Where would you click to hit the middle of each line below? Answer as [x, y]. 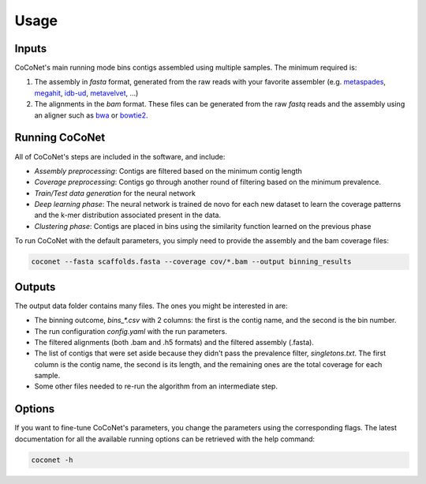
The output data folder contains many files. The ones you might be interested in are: [151, 306]
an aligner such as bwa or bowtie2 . [92, 115]
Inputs [31, 49]
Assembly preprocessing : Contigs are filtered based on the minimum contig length [168, 171]
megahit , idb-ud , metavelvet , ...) [86, 93]
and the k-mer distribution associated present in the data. [127, 215]
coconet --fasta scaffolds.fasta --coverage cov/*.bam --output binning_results [191, 262]
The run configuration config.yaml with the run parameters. [131, 331]
